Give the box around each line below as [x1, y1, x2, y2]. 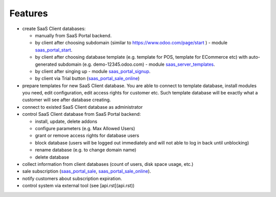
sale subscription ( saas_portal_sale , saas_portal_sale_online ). [22, 168, 151, 175]
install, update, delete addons [35, 118, 98, 125]
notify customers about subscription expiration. [22, 175, 122, 181]
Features [9, 8, 48, 19]
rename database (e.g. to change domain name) [35, 147, 136, 153]
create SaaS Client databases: [22, 26, 86, 32]
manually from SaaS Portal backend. [35, 32, 112, 38]
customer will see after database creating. [22, 97, 111, 103]
